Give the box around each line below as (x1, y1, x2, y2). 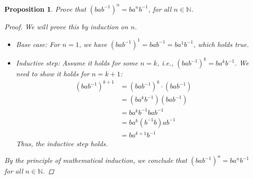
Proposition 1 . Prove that (4, 3, 86, 14)
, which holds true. (193, 39, 249, 49)
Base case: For (16, 39, 60, 49)
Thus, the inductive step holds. (16, 138, 108, 149)
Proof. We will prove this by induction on (4, 21, 128, 31)
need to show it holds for (16, 68, 90, 79)
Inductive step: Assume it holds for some (16, 58, 138, 68)
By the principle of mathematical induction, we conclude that (4, 155, 187, 165)
